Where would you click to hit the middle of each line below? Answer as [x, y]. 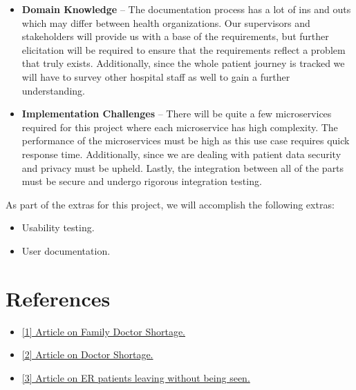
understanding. [53, 90]
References [58, 298]
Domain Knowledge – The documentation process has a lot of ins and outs [186, 9]
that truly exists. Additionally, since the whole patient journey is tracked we [183, 63]
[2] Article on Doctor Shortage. [87, 354]
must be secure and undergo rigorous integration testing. [142, 181]
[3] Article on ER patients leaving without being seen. [136, 377]
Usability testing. [58, 227]
